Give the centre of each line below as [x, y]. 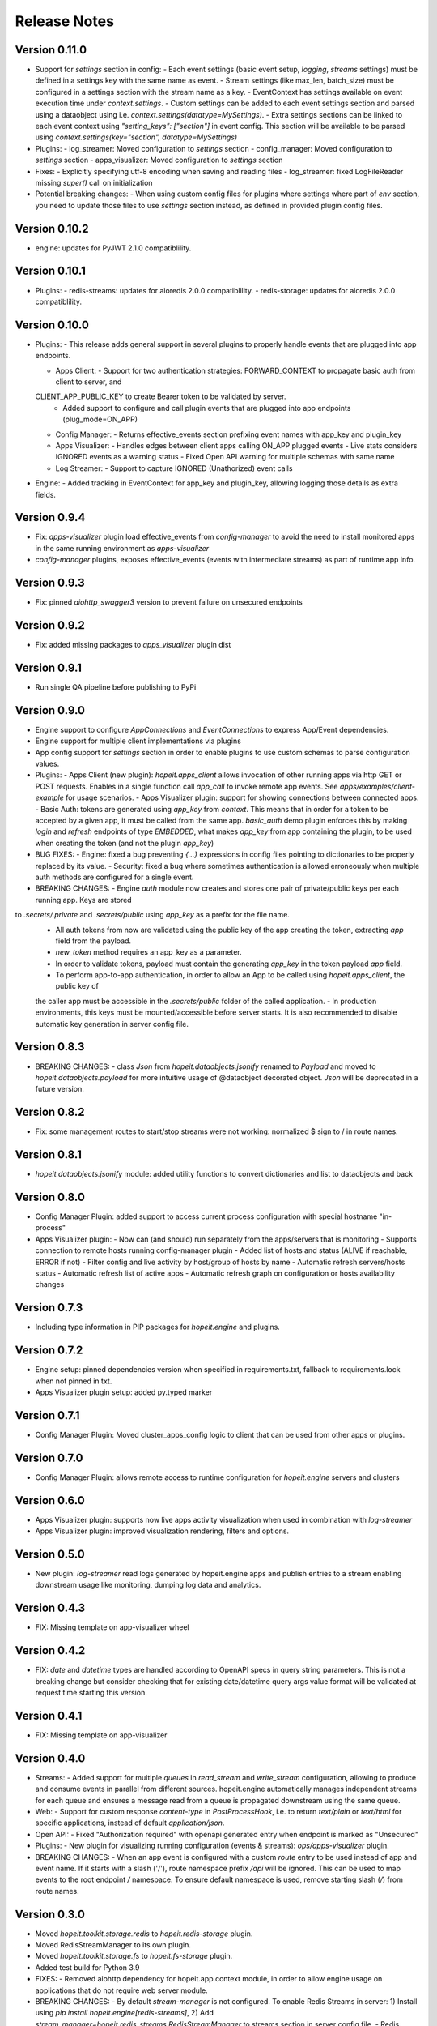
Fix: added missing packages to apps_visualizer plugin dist [133, 645]
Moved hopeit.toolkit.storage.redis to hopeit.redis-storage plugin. [144, 1934]
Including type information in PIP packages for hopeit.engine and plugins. [158, 1327]
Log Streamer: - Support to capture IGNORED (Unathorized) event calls [174, 468]
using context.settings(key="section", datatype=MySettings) [136, 137]
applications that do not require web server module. [121, 1990]
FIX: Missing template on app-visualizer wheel [112, 1627]
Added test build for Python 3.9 [87, 1967]
